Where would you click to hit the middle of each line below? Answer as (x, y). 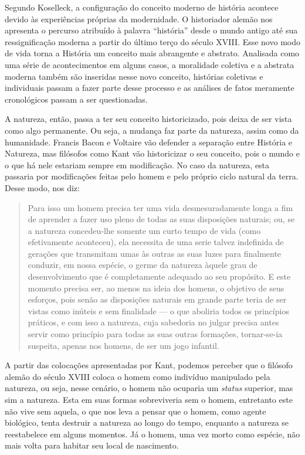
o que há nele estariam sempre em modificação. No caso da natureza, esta (137, 164)
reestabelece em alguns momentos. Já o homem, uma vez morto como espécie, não (152, 434)
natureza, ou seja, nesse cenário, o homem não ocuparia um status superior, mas (149, 388)
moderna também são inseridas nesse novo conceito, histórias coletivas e (134, 76)
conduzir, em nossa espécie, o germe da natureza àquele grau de (143, 265)
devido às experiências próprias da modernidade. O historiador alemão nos (139, 18)
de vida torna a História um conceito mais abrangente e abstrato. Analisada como (152, 53)
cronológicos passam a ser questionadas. (76, 99)
